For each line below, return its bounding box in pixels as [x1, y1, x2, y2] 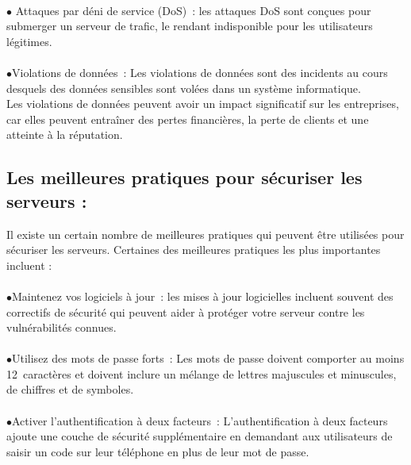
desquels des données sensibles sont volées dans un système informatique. [6, 79, 361, 96]
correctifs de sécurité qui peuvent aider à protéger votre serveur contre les [6, 303, 365, 320]
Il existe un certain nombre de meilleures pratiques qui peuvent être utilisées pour [6, 225, 405, 242]
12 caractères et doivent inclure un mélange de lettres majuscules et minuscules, [6, 365, 397, 382]
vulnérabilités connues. [6, 319, 117, 336]
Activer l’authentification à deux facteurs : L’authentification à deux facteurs [12, 412, 388, 428]
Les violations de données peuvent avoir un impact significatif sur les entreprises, [6, 95, 399, 112]
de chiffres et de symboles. [6, 381, 134, 398]
